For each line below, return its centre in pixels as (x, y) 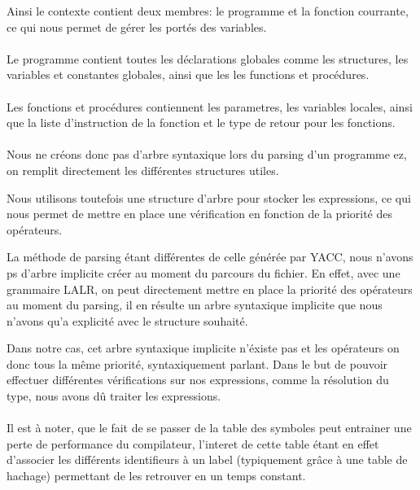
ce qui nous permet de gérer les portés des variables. (137, 26)
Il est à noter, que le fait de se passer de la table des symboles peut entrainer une (209, 428)
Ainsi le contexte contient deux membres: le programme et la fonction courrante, (208, 11)
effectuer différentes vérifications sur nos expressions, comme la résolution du (198, 380)
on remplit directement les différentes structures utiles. (143, 170)
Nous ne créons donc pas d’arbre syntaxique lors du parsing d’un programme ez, (207, 154)
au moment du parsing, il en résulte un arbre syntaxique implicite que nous (195, 305)
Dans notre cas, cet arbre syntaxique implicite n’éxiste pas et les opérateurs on (203, 348)
